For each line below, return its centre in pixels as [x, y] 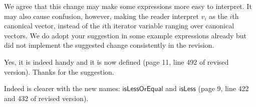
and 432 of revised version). [46, 98]
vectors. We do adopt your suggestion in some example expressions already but [125, 35]
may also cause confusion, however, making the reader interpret [101, 16]
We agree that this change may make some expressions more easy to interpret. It [128, 6]
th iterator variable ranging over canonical [169, 26]
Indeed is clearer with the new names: [62, 88]
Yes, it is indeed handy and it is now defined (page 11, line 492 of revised [116, 61]
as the [218, 16]
